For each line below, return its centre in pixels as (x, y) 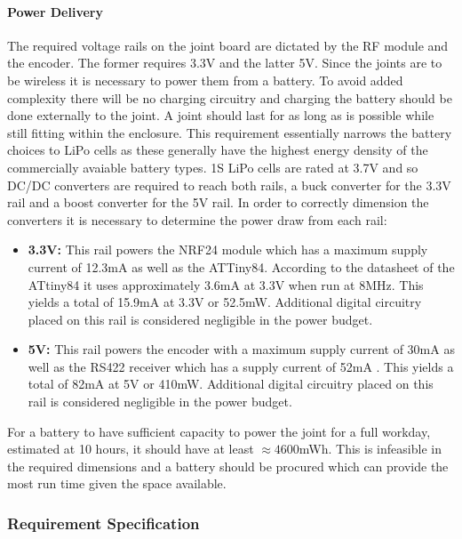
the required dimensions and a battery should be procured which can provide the (228, 466)
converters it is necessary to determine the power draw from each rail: (197, 219)
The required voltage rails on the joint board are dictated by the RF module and (228, 45)
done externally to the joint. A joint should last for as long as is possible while (221, 115)
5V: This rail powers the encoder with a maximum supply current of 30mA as (241, 349)
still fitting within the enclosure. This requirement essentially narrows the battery (230, 132)
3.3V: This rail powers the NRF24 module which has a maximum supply (228, 249)
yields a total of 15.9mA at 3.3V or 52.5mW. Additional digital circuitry (225, 302)
